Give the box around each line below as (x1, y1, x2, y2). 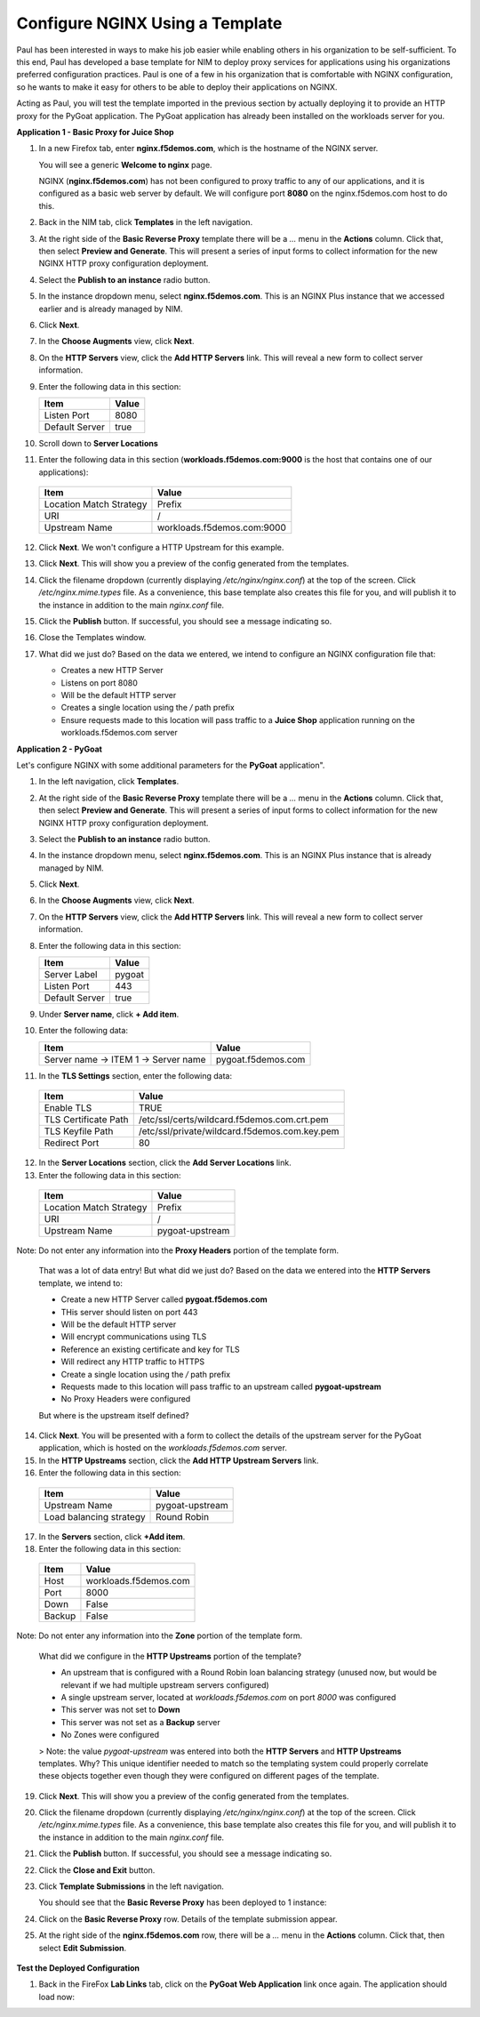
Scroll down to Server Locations (38, 438, 159, 448)
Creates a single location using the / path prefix (60, 703, 235, 713)
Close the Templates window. (38, 632, 147, 643)
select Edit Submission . (38, 1942, 127, 1953)
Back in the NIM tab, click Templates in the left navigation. (38, 217, 253, 228)
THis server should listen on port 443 (60, 1306, 198, 1317)
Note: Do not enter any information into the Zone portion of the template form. (16, 1630, 303, 1641)
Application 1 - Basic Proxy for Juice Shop (16, 126, 174, 137)
